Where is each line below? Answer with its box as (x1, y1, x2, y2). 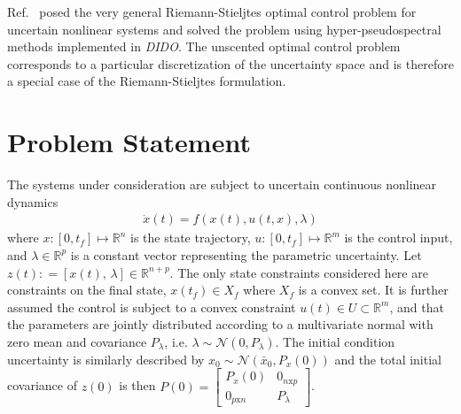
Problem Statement (7, 124, 251, 160)
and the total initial (334, 349, 441, 368)
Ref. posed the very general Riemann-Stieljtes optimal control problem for (7, 3, 417, 20)
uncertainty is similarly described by (7, 349, 205, 368)
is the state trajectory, (129, 228, 251, 247)
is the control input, (344, 228, 453, 247)
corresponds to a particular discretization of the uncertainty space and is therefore (7, 54, 454, 73)
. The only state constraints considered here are (169, 263, 428, 281)
